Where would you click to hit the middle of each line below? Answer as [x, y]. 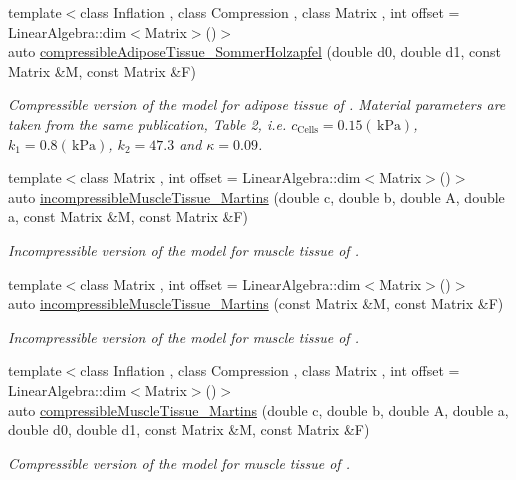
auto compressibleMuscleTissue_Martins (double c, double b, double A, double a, [258, 409]
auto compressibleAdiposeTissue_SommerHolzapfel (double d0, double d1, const [254, 51]
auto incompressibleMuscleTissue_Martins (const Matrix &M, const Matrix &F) [256, 303]
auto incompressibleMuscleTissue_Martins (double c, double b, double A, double [256, 196]
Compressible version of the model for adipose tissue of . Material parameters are [257, 104]
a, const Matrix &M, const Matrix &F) [128, 216]
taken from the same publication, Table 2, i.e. [147, 123]
